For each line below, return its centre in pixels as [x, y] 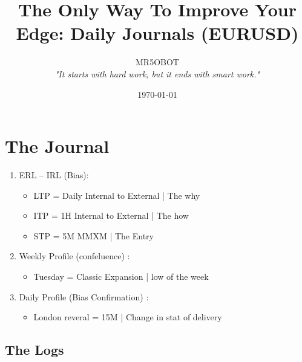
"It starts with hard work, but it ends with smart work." [157, 73]
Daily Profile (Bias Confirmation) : [84, 296]
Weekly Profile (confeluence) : [74, 256]
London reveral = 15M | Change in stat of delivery [128, 317]
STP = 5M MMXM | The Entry [94, 235]
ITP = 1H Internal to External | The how [111, 215]
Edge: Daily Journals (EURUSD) [157, 33]
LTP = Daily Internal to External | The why [117, 195]
